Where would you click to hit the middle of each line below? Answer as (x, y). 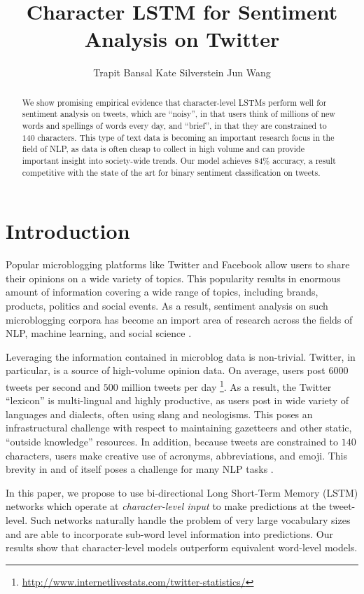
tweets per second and (53, 386)
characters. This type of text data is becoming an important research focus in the (186, 137)
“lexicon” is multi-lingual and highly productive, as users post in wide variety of (177, 400)
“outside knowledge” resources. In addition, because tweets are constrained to (172, 442)
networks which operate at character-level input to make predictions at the (166, 506)
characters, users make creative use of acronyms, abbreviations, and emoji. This (177, 455)
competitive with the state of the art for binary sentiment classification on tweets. (171, 172)
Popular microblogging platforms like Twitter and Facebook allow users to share (178, 264)
